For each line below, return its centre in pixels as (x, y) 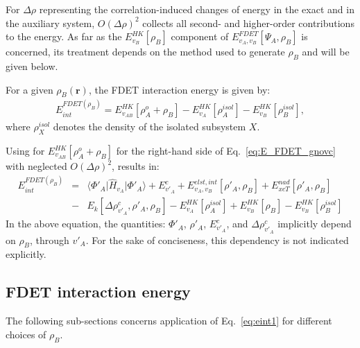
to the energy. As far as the (64, 36)
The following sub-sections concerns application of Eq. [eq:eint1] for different (169, 321)
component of (200, 36)
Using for (25, 151)
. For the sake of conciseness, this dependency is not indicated (217, 240)
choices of (26, 334)
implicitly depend (315, 224)
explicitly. (26, 254)
